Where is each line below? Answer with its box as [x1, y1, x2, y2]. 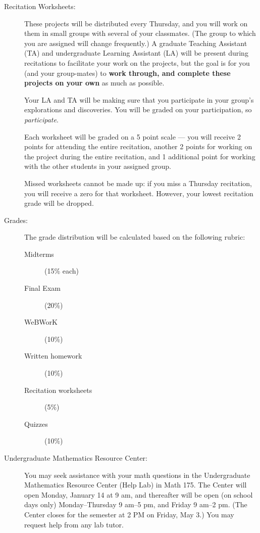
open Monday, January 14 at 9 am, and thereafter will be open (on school [24, 489, 253, 500]
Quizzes [24, 418, 48, 429]
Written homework [24, 350, 82, 361]
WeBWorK [24, 317, 58, 327]
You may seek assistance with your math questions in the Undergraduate [24, 469, 250, 480]
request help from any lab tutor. [24, 519, 124, 529]
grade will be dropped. [24, 198, 94, 208]
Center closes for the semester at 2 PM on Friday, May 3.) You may [24, 509, 234, 519]
